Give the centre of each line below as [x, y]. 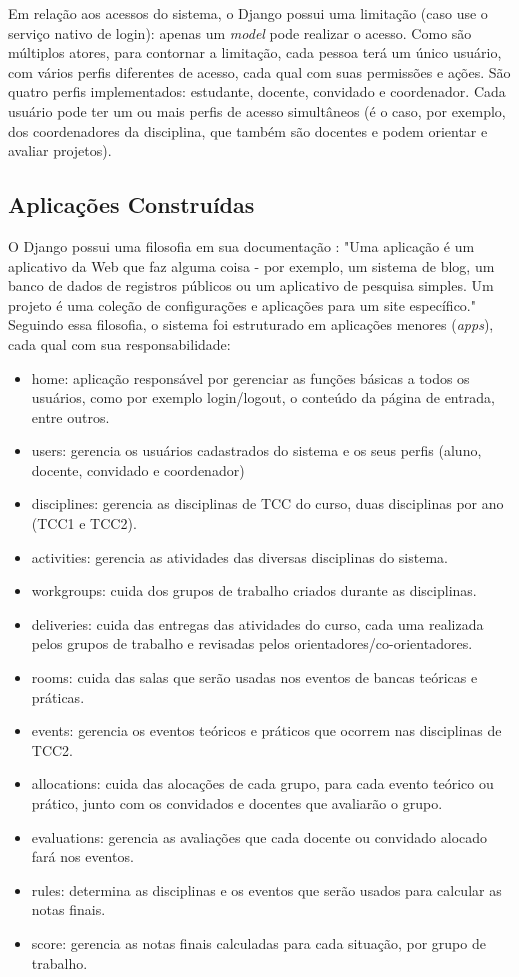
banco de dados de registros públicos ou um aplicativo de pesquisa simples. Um [251, 285]
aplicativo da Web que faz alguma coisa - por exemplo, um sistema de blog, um [251, 265]
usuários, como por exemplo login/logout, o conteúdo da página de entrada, [263, 397]
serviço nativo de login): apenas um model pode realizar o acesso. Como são [240, 32]
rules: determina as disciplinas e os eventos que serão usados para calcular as [266, 889]
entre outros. [70, 416]
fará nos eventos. [82, 856]
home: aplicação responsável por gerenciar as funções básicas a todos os [250, 377]
